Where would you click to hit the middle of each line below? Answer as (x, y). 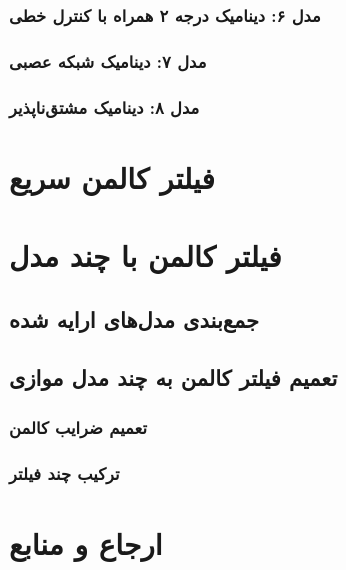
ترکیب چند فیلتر (64, 472)
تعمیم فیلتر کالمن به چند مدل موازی (173, 377)
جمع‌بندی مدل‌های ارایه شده (134, 318)
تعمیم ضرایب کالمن (78, 426)
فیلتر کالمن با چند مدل (145, 255)
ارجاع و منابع (86, 542)
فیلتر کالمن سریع (112, 176)
